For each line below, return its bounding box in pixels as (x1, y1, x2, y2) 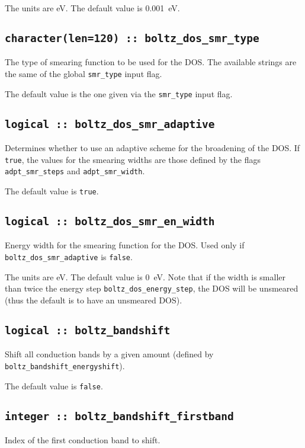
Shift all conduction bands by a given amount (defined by (5, 348, 214, 360)
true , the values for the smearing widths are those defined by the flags (5, 153, 261, 165)
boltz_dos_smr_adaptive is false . (5, 251, 133, 263)
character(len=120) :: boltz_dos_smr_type (5, 31, 259, 44)
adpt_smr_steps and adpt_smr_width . (5, 165, 145, 177)
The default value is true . (5, 184, 99, 197)
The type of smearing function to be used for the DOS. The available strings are (5, 56, 297, 68)
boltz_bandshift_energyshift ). (5, 359, 125, 372)
